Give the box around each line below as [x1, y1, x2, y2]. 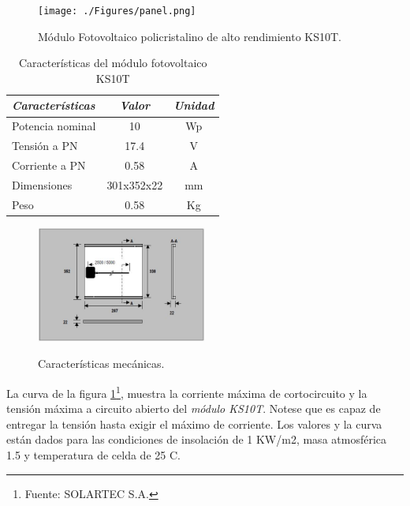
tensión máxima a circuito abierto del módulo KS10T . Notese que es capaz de [6, 400, 381, 417]
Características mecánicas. [38, 355, 165, 372]
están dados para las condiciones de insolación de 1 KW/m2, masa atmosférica [6, 431, 387, 448]
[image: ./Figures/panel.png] [38, 6, 196, 17]
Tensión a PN [12, 137, 78, 154]
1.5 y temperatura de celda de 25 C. [6, 447, 181, 463]
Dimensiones [12, 176, 73, 193]
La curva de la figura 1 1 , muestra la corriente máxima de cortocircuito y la [6, 383, 367, 401]
